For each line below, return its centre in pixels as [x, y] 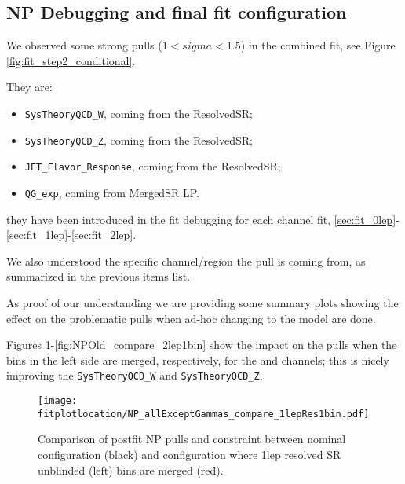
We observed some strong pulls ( [84, 45]
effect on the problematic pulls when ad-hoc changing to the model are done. [191, 318]
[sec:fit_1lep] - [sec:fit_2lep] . [71, 235]
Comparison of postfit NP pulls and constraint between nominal [192, 439]
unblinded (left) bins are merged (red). [131, 469]
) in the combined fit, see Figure [318, 45]
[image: [58, 401]
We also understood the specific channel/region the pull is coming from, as [186, 260]
